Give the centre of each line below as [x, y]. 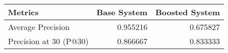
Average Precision [39, 27]
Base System [122, 12]
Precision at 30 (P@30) [48, 41]
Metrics [23, 12]
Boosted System [188, 12]
